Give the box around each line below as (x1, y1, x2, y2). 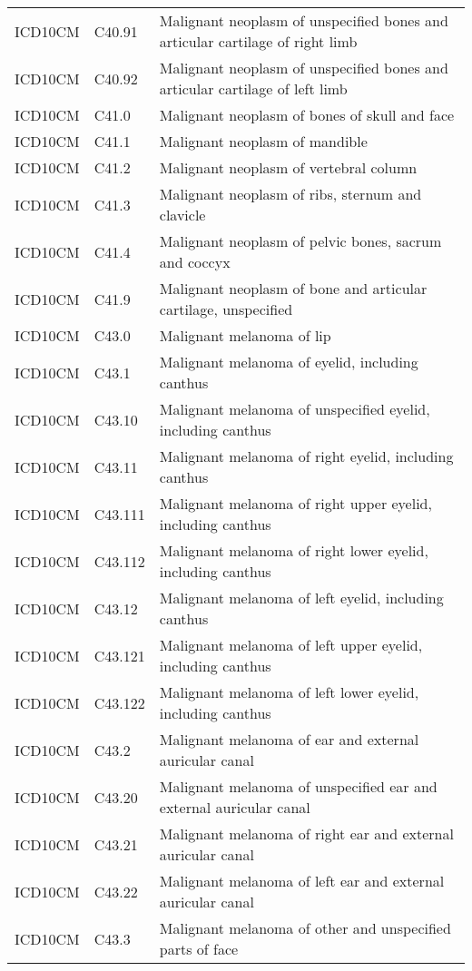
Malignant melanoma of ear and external (159, 729, 419, 750)
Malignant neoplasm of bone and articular (159, 278, 428, 299)
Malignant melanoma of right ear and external (159, 823, 454, 844)
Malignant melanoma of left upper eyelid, (159, 634, 423, 655)
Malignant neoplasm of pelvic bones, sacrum (159, 230, 442, 251)
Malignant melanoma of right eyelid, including (159, 446, 454, 466)
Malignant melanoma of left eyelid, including (159, 587, 444, 608)
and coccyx (159, 251, 231, 272)
